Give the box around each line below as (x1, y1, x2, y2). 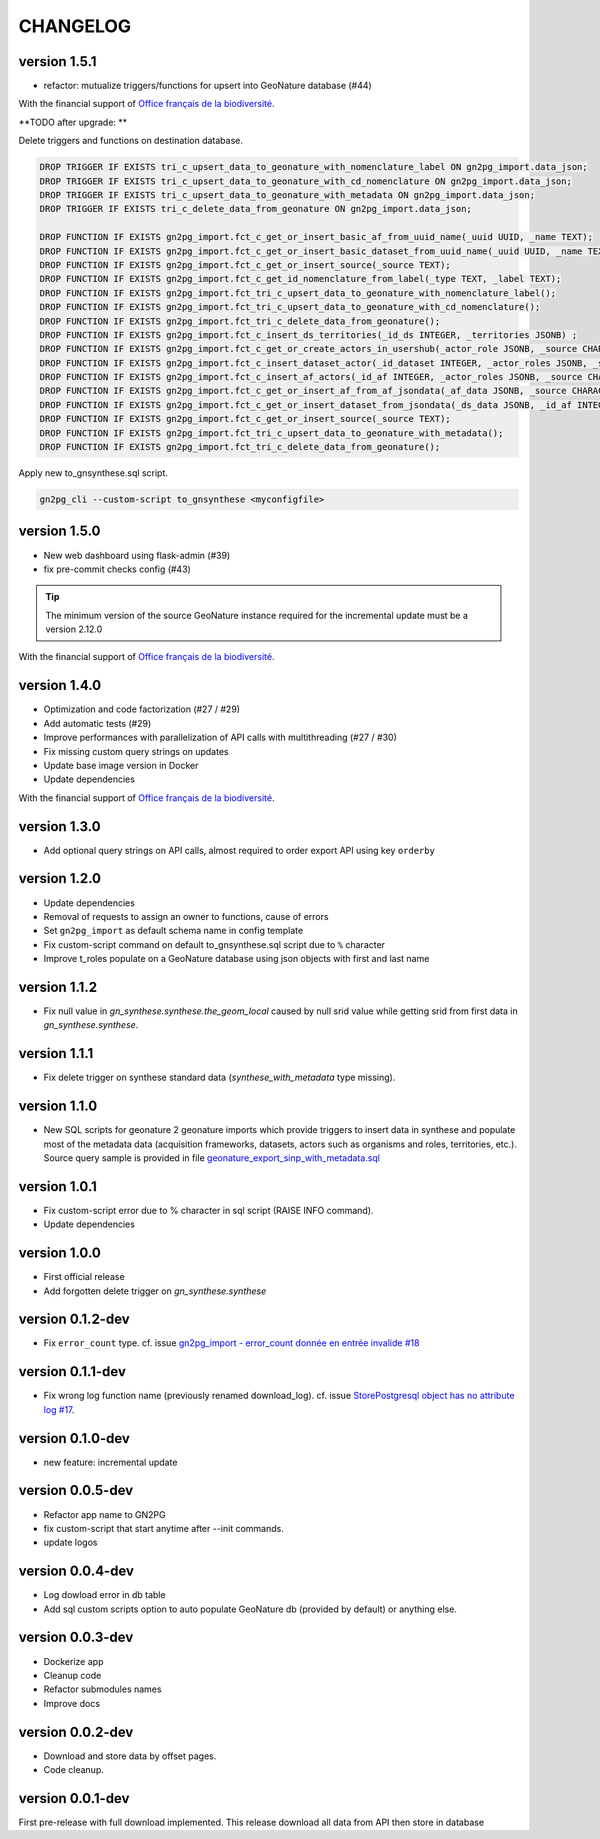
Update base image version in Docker (43, 759, 199, 771)
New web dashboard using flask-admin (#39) (43, 549, 231, 561)
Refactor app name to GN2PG (43, 1508, 166, 1520)
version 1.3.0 (18, 818, 101, 835)
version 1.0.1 (18, 1178, 97, 1195)
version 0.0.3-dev (18, 1629, 134, 1646)
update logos (43, 1536, 98, 1549)
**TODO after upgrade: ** (18, 116, 128, 128)
